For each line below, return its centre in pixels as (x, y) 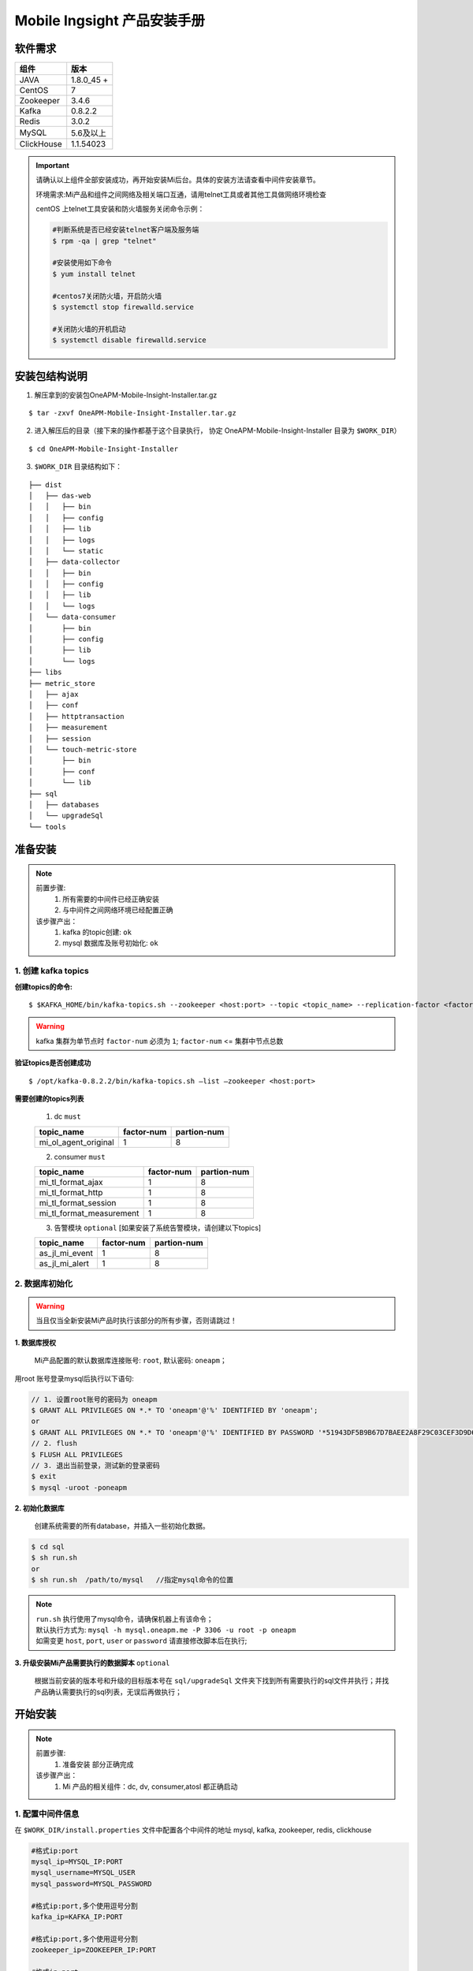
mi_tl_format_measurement (89, 1213)
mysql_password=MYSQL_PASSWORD (92, 1883)
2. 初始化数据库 (39, 1508)
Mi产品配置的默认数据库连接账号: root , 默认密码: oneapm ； (131, 1361)
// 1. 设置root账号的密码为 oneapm (94, 1399)
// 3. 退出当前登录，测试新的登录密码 (96, 1465)
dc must (68, 1116)
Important (53, 166)
